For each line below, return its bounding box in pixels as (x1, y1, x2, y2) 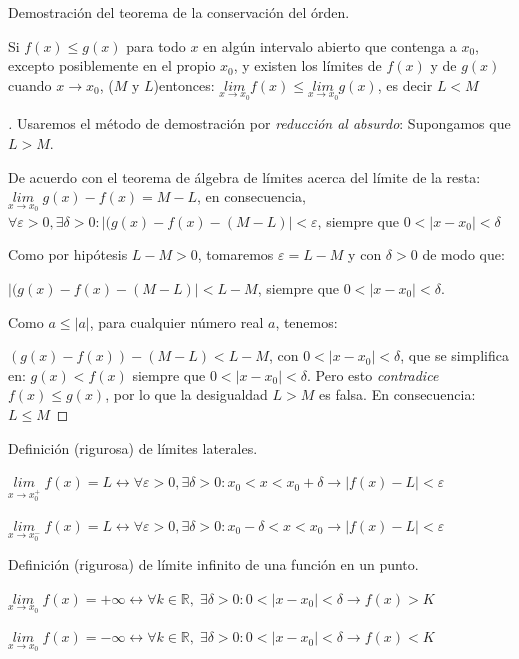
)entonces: (153, 74, 215, 95)
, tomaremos (197, 244, 274, 265)
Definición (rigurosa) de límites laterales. (8, 437, 258, 458)
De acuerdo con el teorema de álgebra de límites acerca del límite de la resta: (8, 166, 481, 187)
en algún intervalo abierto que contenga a (203, 35, 457, 56)
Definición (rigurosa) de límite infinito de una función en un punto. (8, 554, 419, 575)
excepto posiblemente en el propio (8, 55, 216, 76)
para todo (126, 35, 186, 56)
